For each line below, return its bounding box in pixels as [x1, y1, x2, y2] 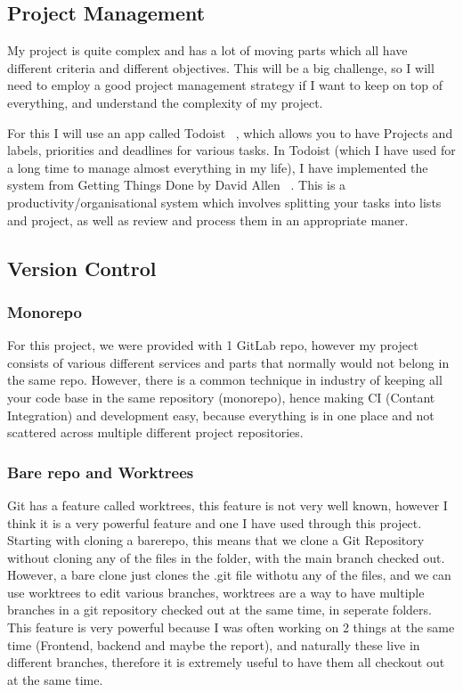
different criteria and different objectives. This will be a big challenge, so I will [7, 58, 435, 77]
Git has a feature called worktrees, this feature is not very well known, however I [7, 495, 448, 514]
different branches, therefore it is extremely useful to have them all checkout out [7, 653, 445, 672]
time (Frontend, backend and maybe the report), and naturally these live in [7, 635, 420, 654]
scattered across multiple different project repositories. [7, 423, 304, 442]
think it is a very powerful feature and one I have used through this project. [7, 513, 422, 532]
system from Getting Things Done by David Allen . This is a [7, 175, 346, 194]
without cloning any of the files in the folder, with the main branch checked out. [7, 548, 445, 566]
